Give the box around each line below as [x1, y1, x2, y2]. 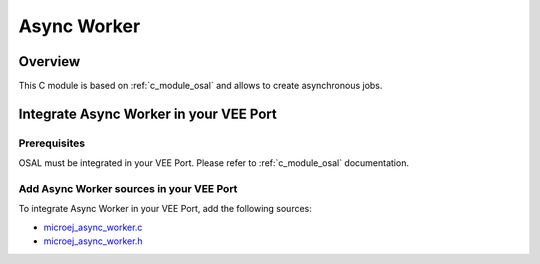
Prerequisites [18, 136, 85, 150]
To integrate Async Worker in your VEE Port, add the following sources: [18, 203, 312, 215]
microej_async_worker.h [43, 235, 144, 247]
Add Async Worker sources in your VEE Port [18, 181, 238, 195]
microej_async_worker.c [43, 221, 143, 233]
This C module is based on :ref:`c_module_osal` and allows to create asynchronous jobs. [18, 80, 383, 92]
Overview [18, 53, 81, 70]
